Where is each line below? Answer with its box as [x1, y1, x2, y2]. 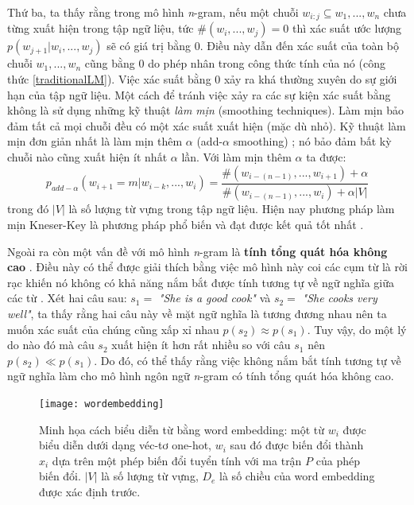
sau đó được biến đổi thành [230, 437, 364, 453]
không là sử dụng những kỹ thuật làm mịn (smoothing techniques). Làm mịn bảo [7, 102, 404, 118]
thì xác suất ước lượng [292, 20, 401, 37]
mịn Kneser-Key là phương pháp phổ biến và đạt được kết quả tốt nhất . [7, 216, 364, 233]
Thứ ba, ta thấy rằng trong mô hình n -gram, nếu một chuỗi [7, 4, 299, 20]
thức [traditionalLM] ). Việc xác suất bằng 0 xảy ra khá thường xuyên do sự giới [7, 71, 397, 87]
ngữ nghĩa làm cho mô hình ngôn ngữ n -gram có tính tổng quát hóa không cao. [7, 367, 394, 384]
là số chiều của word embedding [219, 468, 375, 484]
